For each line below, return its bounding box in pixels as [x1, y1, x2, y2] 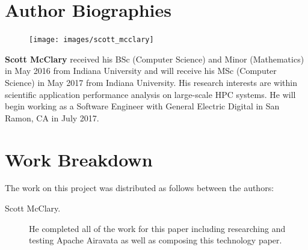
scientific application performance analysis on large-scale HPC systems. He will [5, 88, 296, 100]
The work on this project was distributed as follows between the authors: [5, 181, 274, 194]
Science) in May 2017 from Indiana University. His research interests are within [5, 76, 297, 88]
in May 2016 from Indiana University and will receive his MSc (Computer [5, 64, 277, 77]
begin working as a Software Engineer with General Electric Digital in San [5, 100, 280, 112]
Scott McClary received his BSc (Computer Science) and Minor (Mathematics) [5, 52, 304, 65]
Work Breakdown [5, 147, 153, 171]
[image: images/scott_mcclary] [29, 35, 154, 44]
